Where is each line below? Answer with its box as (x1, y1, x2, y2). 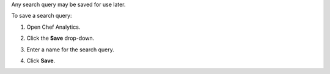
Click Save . (26, 57, 56, 64)
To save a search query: (11, 12, 73, 20)
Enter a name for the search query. (26, 46, 114, 53)
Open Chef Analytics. (26, 23, 81, 31)
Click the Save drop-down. (26, 34, 95, 42)
